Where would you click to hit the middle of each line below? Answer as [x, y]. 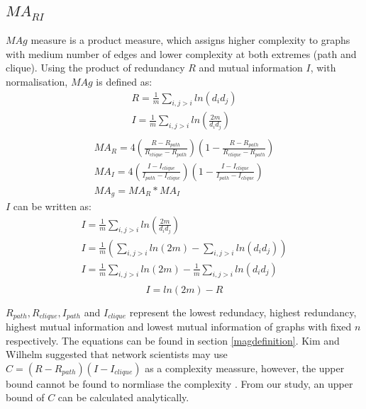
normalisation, [37, 81]
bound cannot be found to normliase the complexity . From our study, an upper [179, 383]
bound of [25, 397]
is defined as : [124, 81]
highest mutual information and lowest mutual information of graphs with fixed [179, 326]
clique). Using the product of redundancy [95, 68]
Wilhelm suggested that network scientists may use [117, 354]
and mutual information [251, 68]
